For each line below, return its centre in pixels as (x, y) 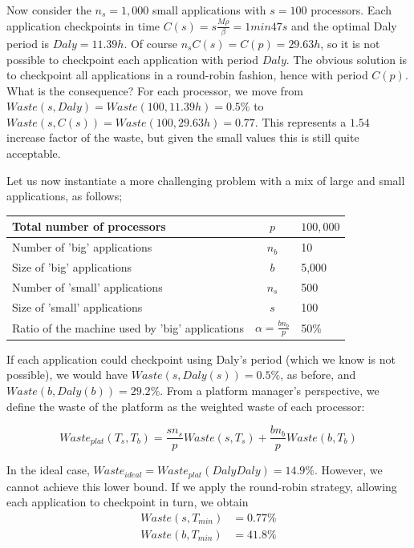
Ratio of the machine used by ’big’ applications (128, 327)
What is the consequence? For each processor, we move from (155, 90)
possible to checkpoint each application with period (133, 59)
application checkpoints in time (83, 25)
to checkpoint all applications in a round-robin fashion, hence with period (187, 75)
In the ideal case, (48, 470)
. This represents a (300, 121)
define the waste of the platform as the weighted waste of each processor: (186, 406)
